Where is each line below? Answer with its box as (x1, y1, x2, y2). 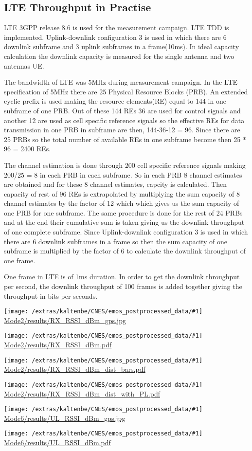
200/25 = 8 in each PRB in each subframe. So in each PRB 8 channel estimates (4, 169, 242, 180)
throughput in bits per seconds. (4, 290, 98, 301)
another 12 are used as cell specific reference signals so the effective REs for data (4, 115, 245, 125)
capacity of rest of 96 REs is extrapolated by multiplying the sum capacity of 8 (4, 188, 240, 198)
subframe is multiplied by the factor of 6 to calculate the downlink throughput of (4, 246, 246, 256)
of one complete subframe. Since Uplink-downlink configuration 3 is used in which (4, 227, 248, 237)
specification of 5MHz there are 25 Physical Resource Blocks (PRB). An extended (4, 86, 248, 96)
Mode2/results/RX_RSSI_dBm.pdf (4, 340, 112, 350)
